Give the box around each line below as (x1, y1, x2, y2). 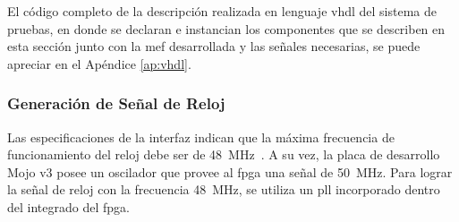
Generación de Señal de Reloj (7, 92, 225, 115)
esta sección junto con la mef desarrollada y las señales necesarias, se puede (7, 37, 421, 55)
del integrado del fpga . (7, 197, 130, 216)
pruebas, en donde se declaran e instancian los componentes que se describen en (7, 19, 446, 38)
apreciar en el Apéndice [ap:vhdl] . (7, 54, 191, 73)
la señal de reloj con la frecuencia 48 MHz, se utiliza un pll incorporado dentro (7, 180, 440, 199)
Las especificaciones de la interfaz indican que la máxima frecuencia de (7, 127, 395, 146)
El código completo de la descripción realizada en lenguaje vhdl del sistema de (7, 2, 438, 20)
